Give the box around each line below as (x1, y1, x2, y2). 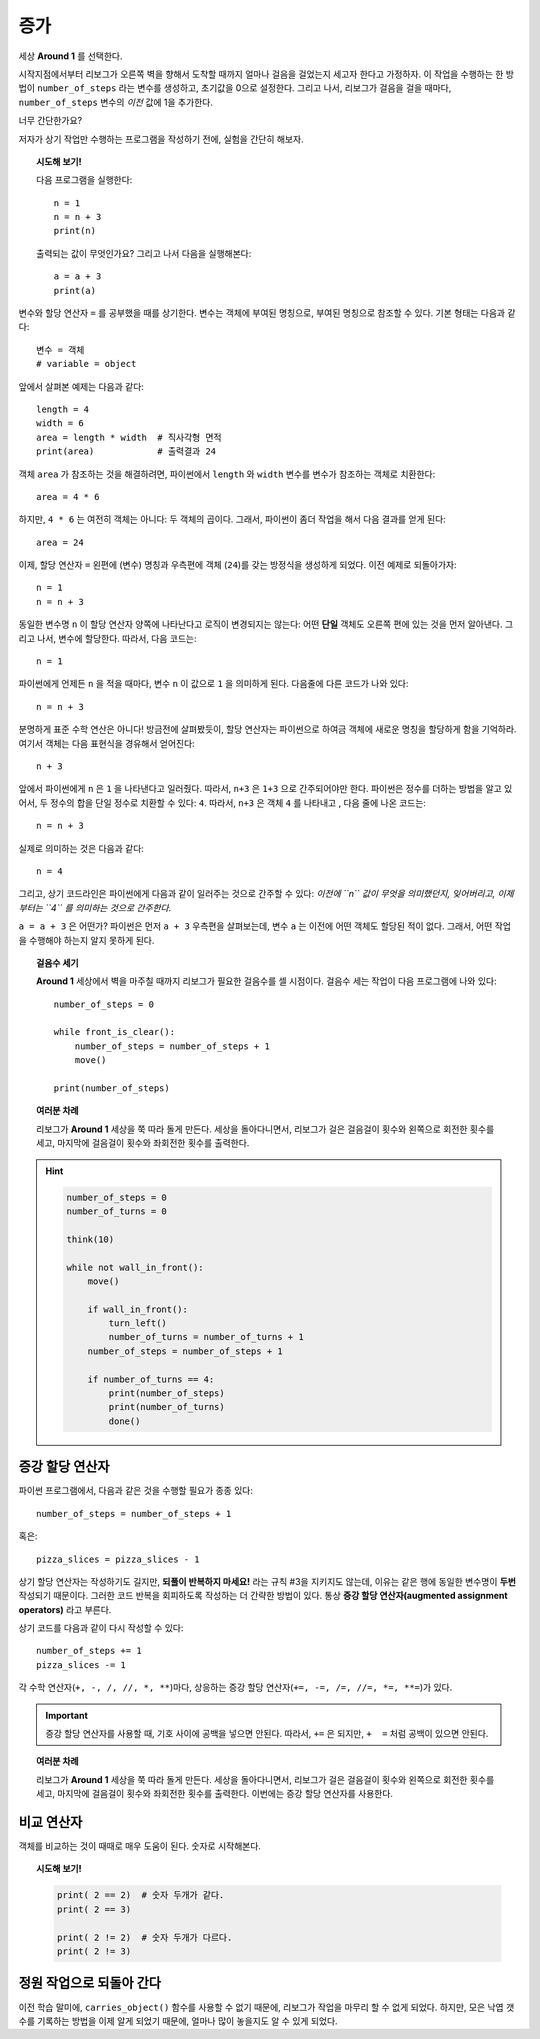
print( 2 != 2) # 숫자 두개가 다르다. (56, 1931, 233, 1943)
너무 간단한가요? (18, 115, 83, 127)
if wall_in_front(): (87, 1303, 189, 1315)
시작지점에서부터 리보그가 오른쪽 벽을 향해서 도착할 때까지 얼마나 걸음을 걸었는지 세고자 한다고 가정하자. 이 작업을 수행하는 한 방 (18, 68, 515, 80)
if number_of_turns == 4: (87, 1373, 215, 1385)
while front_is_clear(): (53, 1026, 175, 1038)
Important (45, 1709, 89, 1721)
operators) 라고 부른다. (18, 1603, 112, 1615)
